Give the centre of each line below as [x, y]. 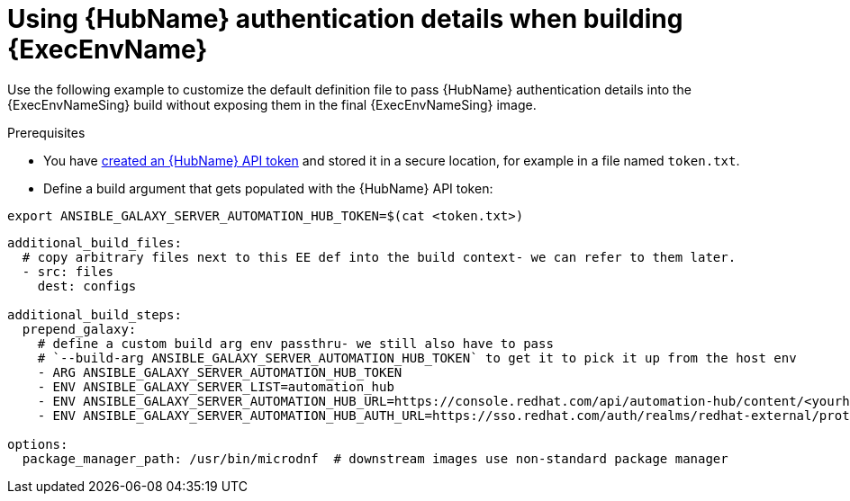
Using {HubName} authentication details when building [345, 19]
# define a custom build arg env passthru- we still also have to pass [295, 343]
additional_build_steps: [95, 314]
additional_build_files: [95, 242]
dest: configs [87, 286]
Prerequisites [46, 132]
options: [38, 444]
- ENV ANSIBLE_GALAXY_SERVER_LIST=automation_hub [216, 386]
